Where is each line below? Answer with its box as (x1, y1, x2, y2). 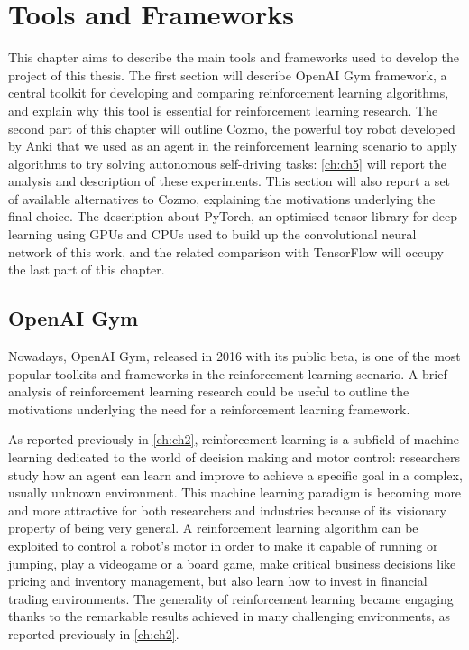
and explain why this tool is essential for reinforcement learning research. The (8, 100, 438, 119)
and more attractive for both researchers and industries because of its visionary (8, 500, 446, 519)
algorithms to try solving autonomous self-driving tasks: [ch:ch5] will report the (8, 153, 447, 172)
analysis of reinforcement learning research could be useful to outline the (8, 382, 409, 401)
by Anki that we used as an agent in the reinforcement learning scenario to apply (8, 136, 457, 155)
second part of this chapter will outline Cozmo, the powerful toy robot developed (8, 118, 455, 137)
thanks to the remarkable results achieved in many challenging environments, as (8, 607, 451, 626)
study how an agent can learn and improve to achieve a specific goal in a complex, (8, 465, 463, 484)
